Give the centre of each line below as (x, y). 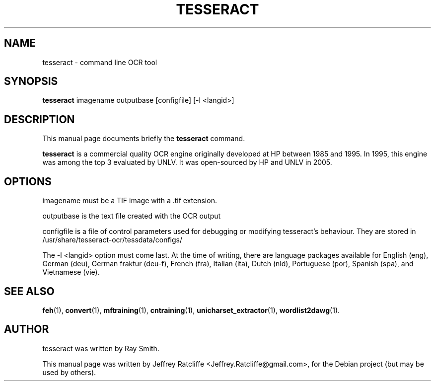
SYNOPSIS (31, 81)
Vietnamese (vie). (71, 272)
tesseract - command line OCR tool (100, 62)
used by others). (69, 372)
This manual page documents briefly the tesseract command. (144, 139)
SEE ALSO (29, 291)
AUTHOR (27, 329)
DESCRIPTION (39, 119)
